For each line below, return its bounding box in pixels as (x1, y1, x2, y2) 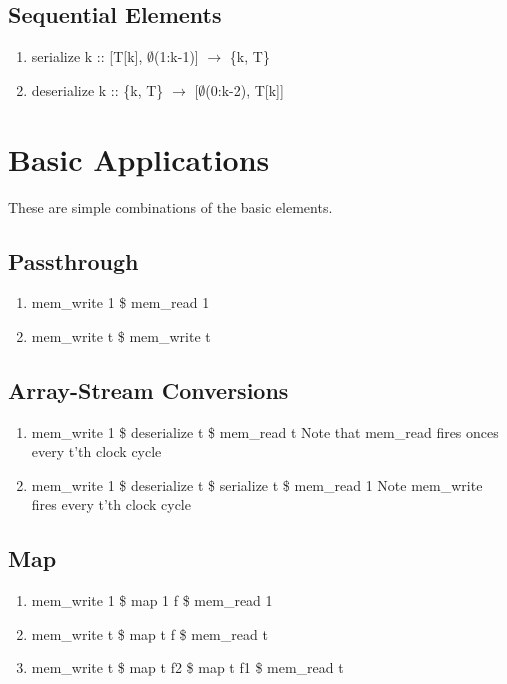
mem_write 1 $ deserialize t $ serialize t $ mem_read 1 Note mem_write (31, 474, 483, 495)
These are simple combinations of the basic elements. (8, 196, 333, 217)
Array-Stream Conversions (8, 374, 289, 405)
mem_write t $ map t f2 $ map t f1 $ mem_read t (31, 657, 344, 678)
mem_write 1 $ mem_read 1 (31, 292, 210, 313)
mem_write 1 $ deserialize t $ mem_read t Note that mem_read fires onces (31, 421, 499, 442)
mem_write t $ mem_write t (31, 325, 211, 346)
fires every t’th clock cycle (31, 494, 191, 515)
